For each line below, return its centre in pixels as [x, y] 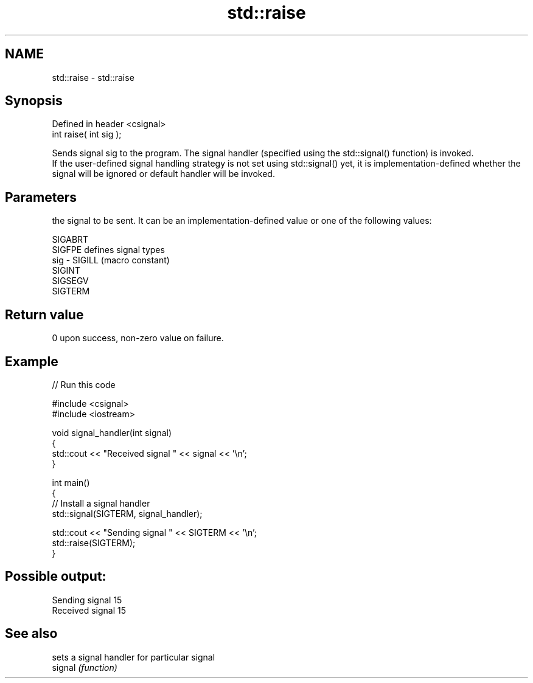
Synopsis [34, 101]
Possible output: [56, 577]
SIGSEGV [70, 281]
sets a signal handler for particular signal [134, 657]
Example [32, 361]
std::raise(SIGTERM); [94, 543]
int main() [71, 482]
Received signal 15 [89, 610]
